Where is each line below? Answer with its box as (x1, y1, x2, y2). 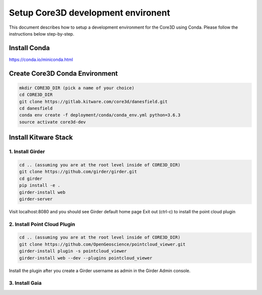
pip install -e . (19, 183, 61, 188)
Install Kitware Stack (9, 133, 73, 142)
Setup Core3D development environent (9, 7, 170, 18)
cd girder (19, 176, 43, 181)
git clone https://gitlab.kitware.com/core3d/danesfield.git (19, 99, 168, 104)
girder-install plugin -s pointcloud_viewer (19, 248, 127, 254)
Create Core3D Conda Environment (9, 69, 118, 77)
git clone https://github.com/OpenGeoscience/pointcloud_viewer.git (19, 241, 186, 247)
